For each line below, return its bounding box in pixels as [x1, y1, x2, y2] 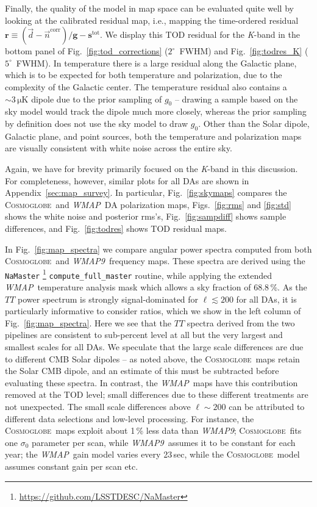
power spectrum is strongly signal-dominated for [18, 292, 199, 305]
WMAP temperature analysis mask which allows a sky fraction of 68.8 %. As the [5, 281, 307, 293]
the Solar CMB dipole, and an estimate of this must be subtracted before [5, 364, 279, 377]
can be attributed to [229, 400, 305, 412]
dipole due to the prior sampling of [31, 92, 162, 105]
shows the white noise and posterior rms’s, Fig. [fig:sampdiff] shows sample [5, 210, 287, 223]
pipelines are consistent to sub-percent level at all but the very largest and [5, 328, 283, 341]
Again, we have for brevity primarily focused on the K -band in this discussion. [5, 162, 298, 174]
